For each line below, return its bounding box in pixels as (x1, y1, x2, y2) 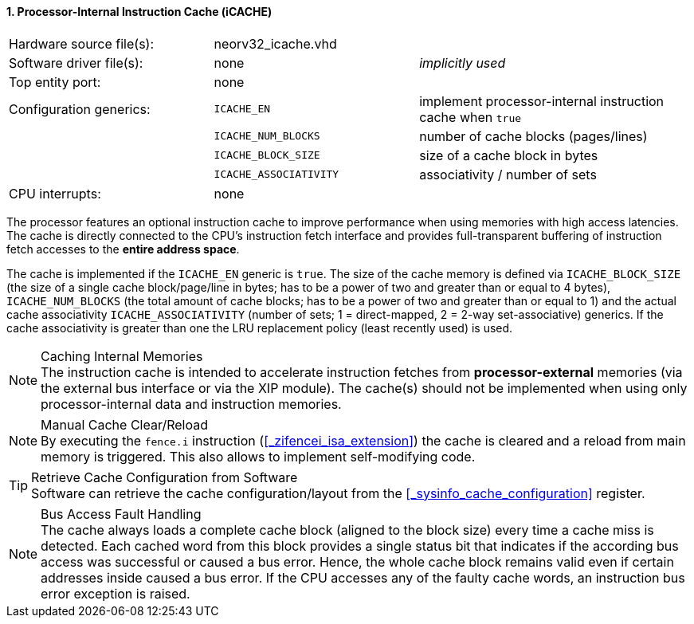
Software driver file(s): (9, 54, 143, 71)
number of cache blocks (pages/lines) (419, 128, 648, 144)
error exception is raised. (41, 585, 190, 602)
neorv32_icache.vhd (214, 35, 337, 52)
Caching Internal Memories (41, 347, 203, 364)
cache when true (419, 108, 522, 125)
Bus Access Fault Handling (41, 505, 202, 522)
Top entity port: (9, 73, 101, 90)
